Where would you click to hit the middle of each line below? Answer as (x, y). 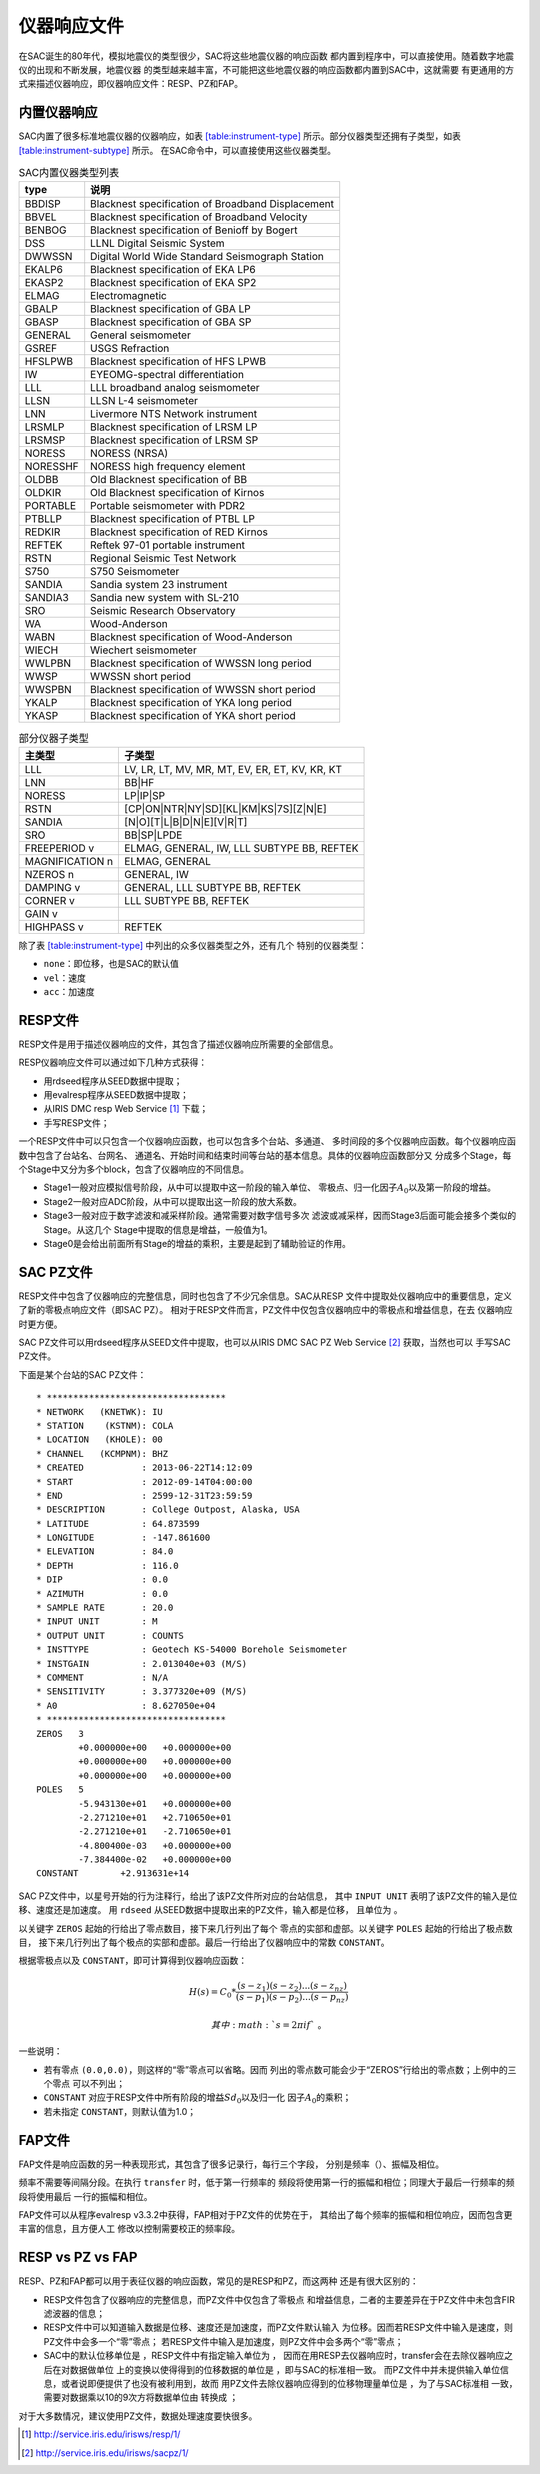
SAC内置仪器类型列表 (69, 173)
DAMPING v (52, 887)
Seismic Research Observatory (163, 611)
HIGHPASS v (54, 927)
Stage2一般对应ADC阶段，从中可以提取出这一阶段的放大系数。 (172, 1201)
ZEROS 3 (60, 1733)
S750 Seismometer (135, 572)
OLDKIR (43, 493)
